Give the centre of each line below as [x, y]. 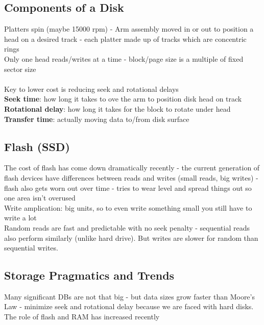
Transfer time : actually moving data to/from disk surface [97, 119]
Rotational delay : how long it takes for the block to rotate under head [117, 108]
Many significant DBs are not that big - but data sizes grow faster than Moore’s [129, 296]
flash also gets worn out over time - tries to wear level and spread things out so [128, 187]
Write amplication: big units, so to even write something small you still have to [128, 207]
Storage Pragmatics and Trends [89, 275]
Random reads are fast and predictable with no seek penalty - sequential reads [127, 227]
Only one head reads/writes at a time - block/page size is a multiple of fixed [124, 58]
